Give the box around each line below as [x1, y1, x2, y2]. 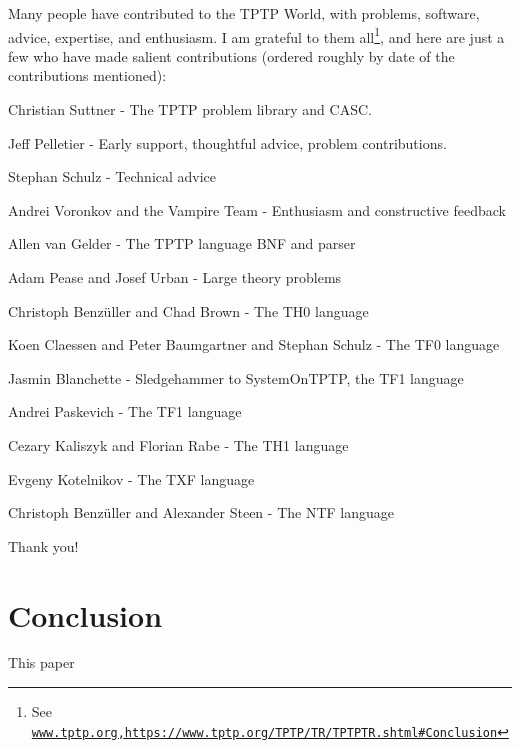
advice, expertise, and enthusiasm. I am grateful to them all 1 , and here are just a [8, 23, 505, 47]
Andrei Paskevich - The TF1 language [8, 401, 242, 422]
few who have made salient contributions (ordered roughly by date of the [8, 45, 455, 66]
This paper [8, 652, 75, 673]
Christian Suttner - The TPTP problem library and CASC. [8, 99, 372, 120]
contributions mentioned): [8, 65, 167, 86]
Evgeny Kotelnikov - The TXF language [8, 468, 255, 489]
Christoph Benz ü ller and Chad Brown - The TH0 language [8, 300, 369, 321]
